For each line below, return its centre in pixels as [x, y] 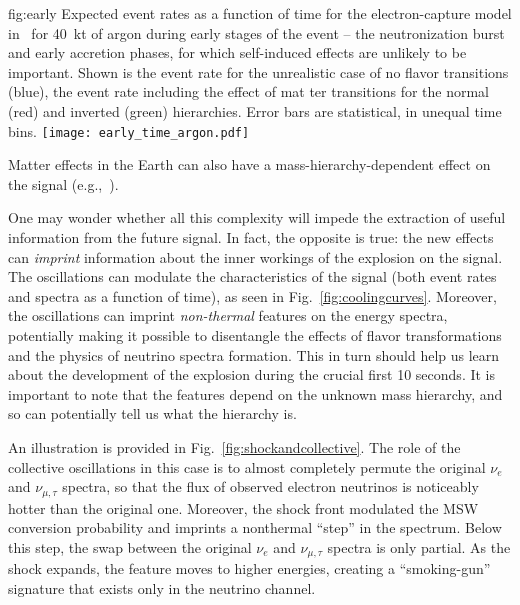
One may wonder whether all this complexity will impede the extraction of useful [257, 217]
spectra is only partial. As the [419, 546]
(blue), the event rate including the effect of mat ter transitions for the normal [249, 91]
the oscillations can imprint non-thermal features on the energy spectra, [228, 315]
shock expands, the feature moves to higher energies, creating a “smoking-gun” [249, 568]
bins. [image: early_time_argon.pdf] [129, 130]
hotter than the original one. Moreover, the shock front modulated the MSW [243, 507]
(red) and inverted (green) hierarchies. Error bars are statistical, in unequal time [255, 110]
